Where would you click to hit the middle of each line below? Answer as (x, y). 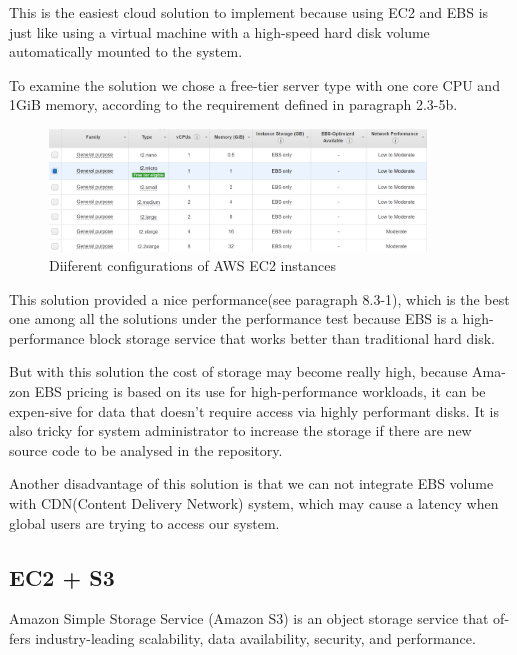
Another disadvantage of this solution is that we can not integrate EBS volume (251, 483)
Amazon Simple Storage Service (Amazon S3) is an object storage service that (249, 618)
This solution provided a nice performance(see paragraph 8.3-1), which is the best (259, 298)
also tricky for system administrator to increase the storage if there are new (240, 430)
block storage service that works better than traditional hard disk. (292, 337)
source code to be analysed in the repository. (146, 449)
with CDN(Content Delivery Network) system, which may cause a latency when (254, 503)
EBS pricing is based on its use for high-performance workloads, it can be (260, 391)
